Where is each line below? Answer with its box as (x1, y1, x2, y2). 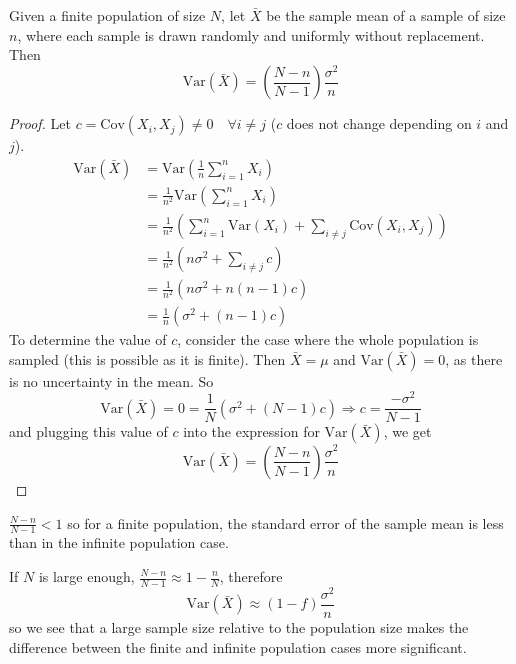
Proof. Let (9, 113, 71, 134)
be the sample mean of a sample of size (266, 5, 506, 25)
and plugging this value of (9, 421, 168, 442)
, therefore (219, 566, 283, 586)
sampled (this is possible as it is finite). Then (9, 348, 286, 369)
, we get (383, 421, 432, 442)
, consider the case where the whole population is (177, 329, 479, 350)
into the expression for (183, 421, 320, 442)
